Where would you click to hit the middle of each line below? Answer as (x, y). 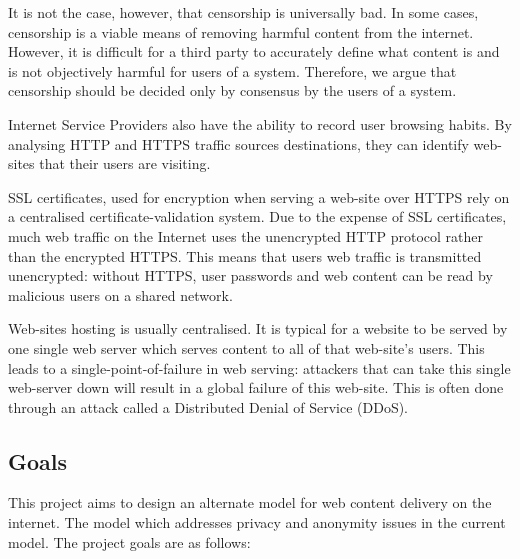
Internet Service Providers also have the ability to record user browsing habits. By (260, 123)
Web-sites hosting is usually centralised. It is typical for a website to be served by (258, 328)
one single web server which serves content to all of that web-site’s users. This (246, 347)
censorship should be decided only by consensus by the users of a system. (232, 90)
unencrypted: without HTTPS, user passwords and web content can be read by (250, 275)
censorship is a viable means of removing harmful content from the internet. (241, 31)
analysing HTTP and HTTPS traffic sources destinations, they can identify (238, 143)
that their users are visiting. (125, 163)
